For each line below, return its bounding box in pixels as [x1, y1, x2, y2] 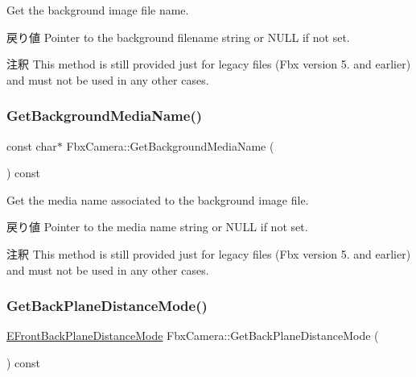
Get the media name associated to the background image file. [6, 191, 309, 208]
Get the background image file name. [6, 2, 189, 18]
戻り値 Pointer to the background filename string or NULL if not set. [6, 28, 350, 45]
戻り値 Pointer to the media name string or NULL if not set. [6, 218, 308, 235]
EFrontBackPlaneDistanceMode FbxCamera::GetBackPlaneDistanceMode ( [6, 327, 379, 344]
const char [6, 137, 57, 154]
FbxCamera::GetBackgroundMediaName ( [66, 137, 274, 154]
